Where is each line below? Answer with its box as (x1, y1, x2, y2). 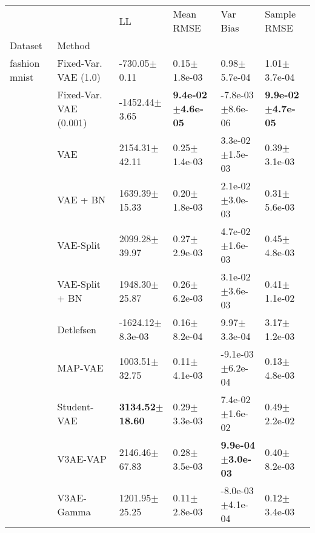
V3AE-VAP (57, 452, 107, 466)
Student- (57, 399, 94, 413)
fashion (10, 56, 40, 70)
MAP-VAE (57, 361, 104, 375)
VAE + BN (57, 192, 106, 206)
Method (57, 38, 90, 52)
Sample (265, 7, 296, 21)
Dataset (10, 38, 43, 52)
